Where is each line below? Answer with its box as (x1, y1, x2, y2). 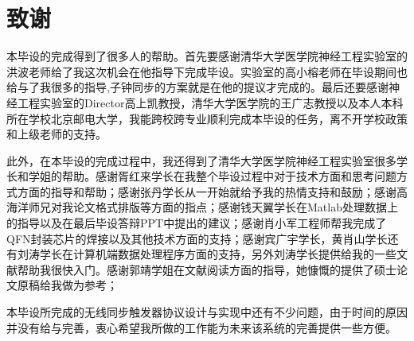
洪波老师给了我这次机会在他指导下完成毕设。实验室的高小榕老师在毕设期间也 (6, 63, 408, 79)
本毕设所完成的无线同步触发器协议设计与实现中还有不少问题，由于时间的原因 (6, 304, 408, 320)
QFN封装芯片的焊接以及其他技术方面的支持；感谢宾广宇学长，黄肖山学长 (6, 230, 388, 246)
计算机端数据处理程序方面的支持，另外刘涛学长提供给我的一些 (72, 246, 396, 262)
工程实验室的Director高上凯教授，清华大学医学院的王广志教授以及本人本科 (17, 94, 404, 110)
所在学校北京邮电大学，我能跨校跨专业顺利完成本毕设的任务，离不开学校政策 (6, 110, 408, 126)
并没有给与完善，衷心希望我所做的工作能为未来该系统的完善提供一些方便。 (6, 319, 396, 335)
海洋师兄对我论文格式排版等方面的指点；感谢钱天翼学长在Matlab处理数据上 (6, 199, 398, 215)
